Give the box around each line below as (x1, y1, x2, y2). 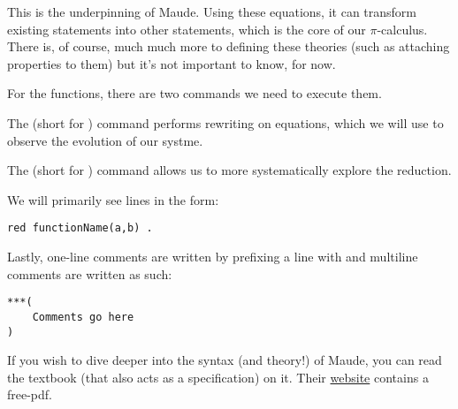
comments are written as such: (7, 264, 172, 283)
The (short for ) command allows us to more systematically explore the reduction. (7, 161, 452, 179)
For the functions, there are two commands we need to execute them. (7, 84, 382, 102)
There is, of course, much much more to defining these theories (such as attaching (7, 37, 450, 56)
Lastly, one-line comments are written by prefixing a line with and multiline (7, 247, 418, 265)
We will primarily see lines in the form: (7, 190, 219, 208)
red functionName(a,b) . (7, 222, 153, 235)
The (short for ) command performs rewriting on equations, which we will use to (7, 113, 444, 132)
